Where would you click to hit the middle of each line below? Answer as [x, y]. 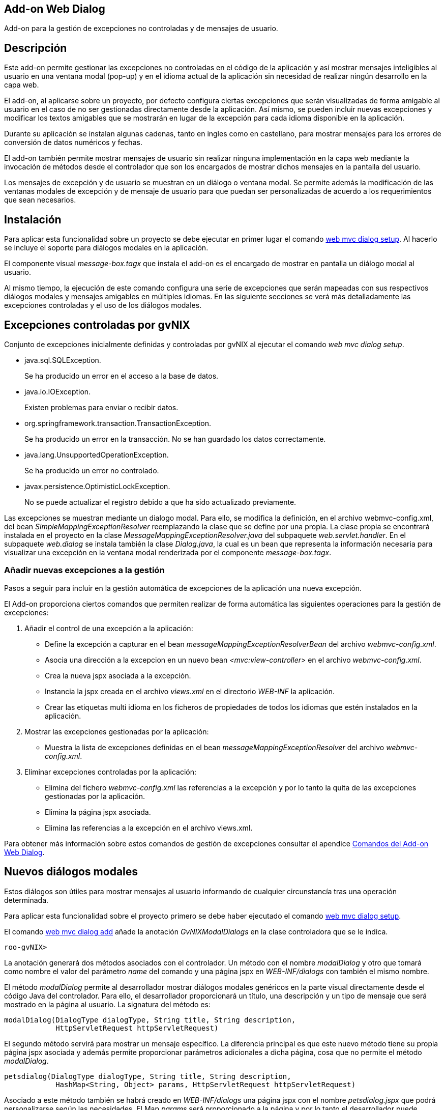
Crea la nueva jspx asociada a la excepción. [118, 675]
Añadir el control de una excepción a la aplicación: [109, 628]
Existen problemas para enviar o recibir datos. [101, 407]
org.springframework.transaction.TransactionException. [118, 423]
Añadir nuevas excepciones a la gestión [84, 570]
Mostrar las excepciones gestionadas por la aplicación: [117, 731]
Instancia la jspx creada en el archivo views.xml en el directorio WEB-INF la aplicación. [190, 691]
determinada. [26, 900]
